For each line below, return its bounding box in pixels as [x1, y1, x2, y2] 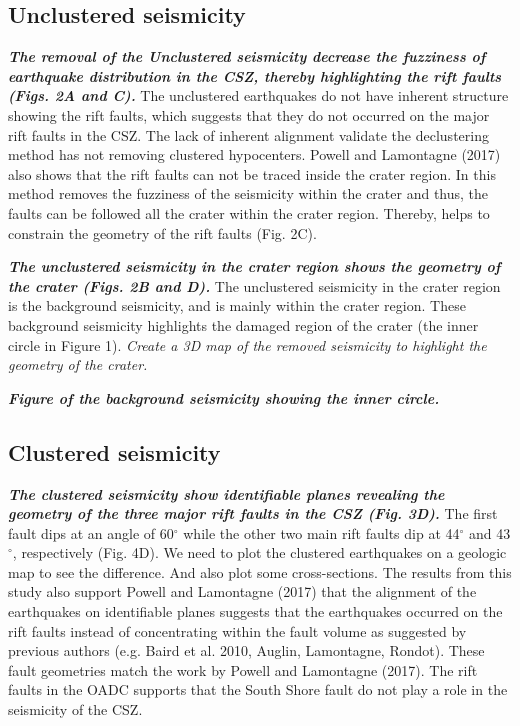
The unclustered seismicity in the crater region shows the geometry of [8, 256, 501, 277]
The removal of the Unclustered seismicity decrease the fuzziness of [8, 46, 486, 67]
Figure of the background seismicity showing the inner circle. [8, 387, 440, 408]
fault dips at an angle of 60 [8, 522, 174, 543]
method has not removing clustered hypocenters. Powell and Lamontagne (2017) [8, 144, 501, 165]
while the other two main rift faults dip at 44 [183, 522, 460, 543]
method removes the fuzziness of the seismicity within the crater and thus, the [8, 183, 489, 204]
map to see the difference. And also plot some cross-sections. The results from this [8, 561, 512, 582]
